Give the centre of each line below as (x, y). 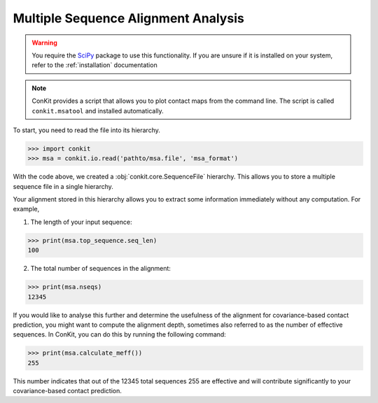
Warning (44, 43)
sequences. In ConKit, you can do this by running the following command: (120, 334)
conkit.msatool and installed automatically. (98, 111)
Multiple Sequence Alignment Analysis (128, 18)
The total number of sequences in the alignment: (101, 269)
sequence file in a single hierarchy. (63, 186)
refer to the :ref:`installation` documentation (94, 65)
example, (26, 209)
